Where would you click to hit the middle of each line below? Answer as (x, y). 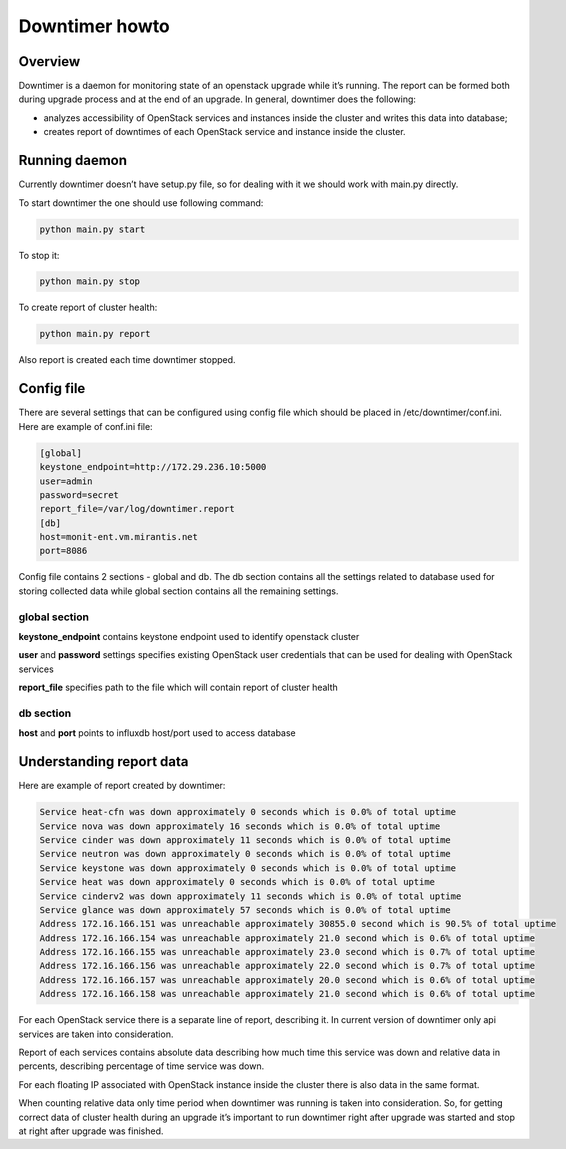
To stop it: (39, 255)
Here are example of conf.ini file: (86, 426)
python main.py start (92, 229)
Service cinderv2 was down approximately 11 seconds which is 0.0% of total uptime (250, 896)
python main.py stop (89, 281)
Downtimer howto (94, 26)
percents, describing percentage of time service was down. (141, 1066)
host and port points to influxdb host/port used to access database (157, 733)
